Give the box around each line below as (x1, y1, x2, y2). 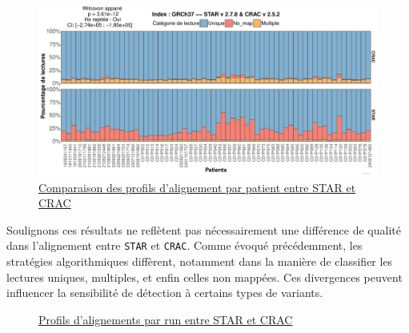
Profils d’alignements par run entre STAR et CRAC (38, 311, 293, 327)
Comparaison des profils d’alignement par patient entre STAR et (38, 179, 356, 195)
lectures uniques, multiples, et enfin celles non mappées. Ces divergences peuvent (6, 268, 403, 285)
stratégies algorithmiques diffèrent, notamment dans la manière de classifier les (6, 253, 393, 270)
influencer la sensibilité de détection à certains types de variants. (6, 284, 323, 301)
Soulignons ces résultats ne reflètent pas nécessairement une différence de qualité (6, 221, 401, 238)
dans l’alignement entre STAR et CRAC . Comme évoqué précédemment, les (6, 237, 363, 254)
